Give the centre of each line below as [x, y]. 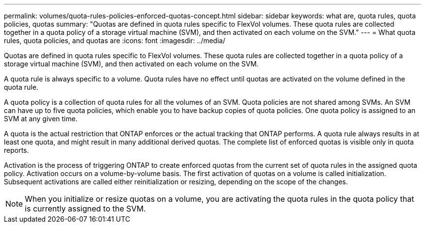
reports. [16, 150]
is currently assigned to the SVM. [85, 209]
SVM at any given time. [41, 119]
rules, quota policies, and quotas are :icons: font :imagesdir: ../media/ [115, 41]
